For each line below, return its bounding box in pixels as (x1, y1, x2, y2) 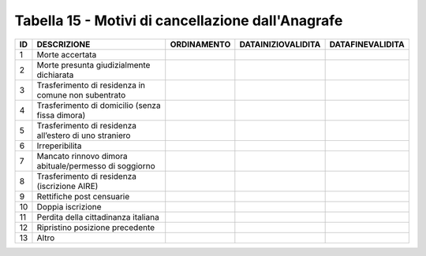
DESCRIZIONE (36, 39, 91, 50)
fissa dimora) (36, 109, 86, 121)
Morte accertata (36, 49, 97, 60)
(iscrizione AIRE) (36, 180, 99, 191)
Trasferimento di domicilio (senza (36, 99, 161, 110)
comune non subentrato (36, 89, 126, 100)
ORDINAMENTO (170, 39, 231, 50)
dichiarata (36, 69, 74, 80)
